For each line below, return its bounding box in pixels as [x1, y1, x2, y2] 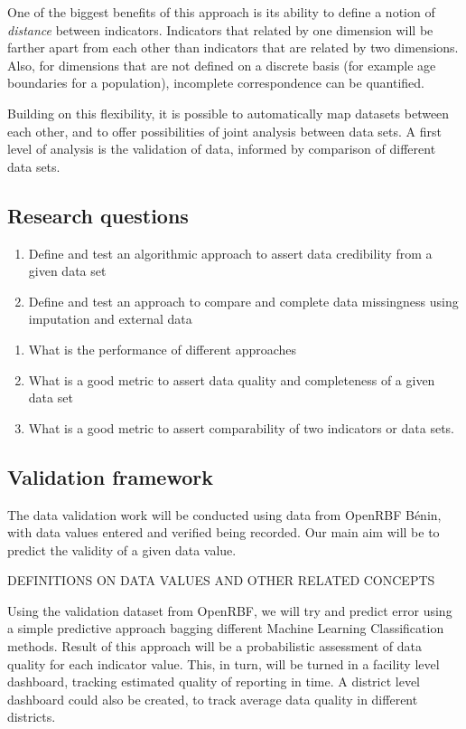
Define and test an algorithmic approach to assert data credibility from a [28, 243, 433, 262]
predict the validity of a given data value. [7, 540, 237, 559]
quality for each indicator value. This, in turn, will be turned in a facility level [7, 654, 440, 673]
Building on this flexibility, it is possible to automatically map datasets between [7, 103, 450, 122]
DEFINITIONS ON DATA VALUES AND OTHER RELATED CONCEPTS [7, 571, 435, 590]
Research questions [7, 201, 189, 229]
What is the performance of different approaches [28, 339, 297, 358]
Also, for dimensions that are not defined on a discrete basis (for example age [7, 55, 436, 74]
